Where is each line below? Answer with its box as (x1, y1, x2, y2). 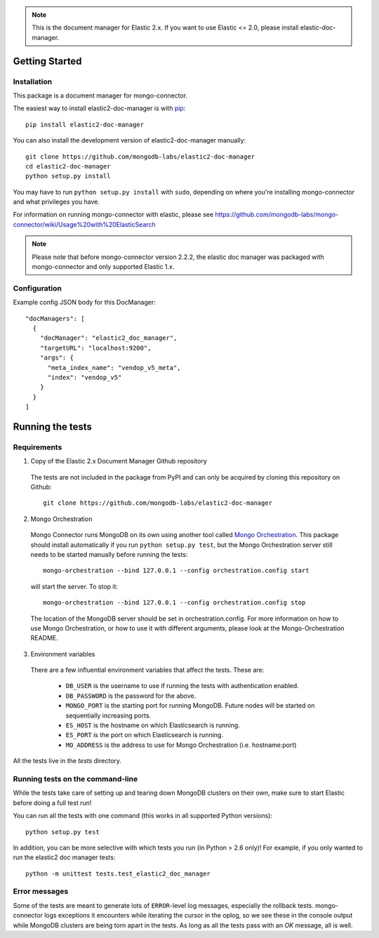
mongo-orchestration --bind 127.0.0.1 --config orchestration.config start (43, 567, 310, 575)
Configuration (13, 283, 62, 293)
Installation (13, 77, 53, 86)
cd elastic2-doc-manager (25, 162, 111, 170)
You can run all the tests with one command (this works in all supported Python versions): (13, 812, 273, 820)
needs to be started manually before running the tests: (30, 550, 188, 558)
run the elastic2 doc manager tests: (13, 853, 116, 861)
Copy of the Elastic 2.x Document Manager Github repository (30, 457, 207, 465)
